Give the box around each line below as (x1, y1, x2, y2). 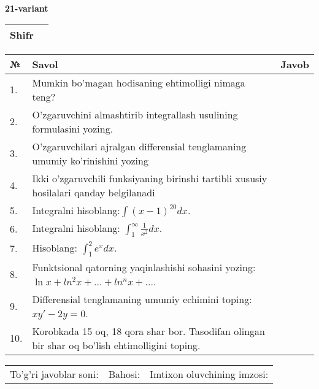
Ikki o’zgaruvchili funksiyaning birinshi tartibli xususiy (32, 171, 267, 185)
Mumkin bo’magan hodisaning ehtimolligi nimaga (32, 75, 245, 90)
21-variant (5, 2, 48, 14)
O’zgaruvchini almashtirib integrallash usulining (32, 107, 238, 121)
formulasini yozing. (32, 121, 113, 136)
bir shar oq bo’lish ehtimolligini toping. (32, 337, 201, 352)
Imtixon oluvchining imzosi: (150, 366, 269, 381)
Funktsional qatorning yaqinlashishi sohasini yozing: (32, 260, 256, 274)
